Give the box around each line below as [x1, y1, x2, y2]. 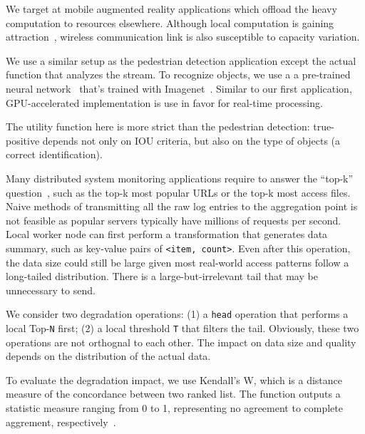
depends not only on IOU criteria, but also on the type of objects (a [42, 133, 341, 148]
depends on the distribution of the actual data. [6, 348, 211, 363]
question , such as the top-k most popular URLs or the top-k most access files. [6, 185, 351, 200]
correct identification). [6, 147, 103, 162]
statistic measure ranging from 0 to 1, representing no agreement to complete [6, 401, 343, 415]
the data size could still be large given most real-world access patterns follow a [6, 254, 349, 269]
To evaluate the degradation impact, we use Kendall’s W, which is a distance [6, 372, 343, 387]
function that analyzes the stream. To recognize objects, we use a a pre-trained [6, 67, 351, 82]
